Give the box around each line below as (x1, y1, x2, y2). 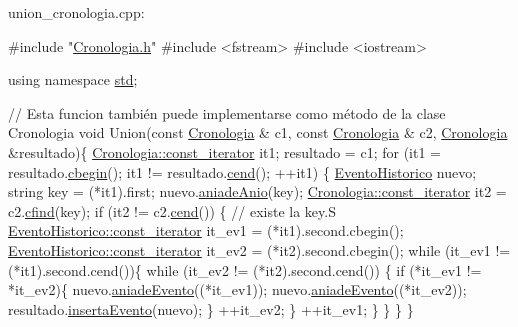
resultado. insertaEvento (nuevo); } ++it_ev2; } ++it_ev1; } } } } (8, 298, 414, 319)
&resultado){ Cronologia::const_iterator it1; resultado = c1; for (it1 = (8, 141, 441, 162)
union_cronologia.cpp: (8, 2, 145, 22)
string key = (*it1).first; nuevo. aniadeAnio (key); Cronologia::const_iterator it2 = (8, 181, 507, 202)
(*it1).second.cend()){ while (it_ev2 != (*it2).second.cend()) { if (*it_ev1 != (8, 259, 482, 280)
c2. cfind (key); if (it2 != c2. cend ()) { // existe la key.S (8, 200, 336, 221)
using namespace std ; (8, 69, 138, 90)
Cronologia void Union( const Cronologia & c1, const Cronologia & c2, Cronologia (8, 122, 508, 143)
